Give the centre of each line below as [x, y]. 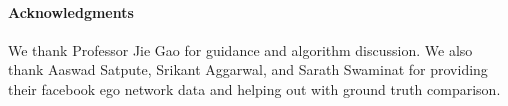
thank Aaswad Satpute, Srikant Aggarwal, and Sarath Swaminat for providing [248, 69]
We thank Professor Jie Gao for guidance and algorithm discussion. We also [240, 49]
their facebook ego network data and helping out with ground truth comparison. [254, 88]
